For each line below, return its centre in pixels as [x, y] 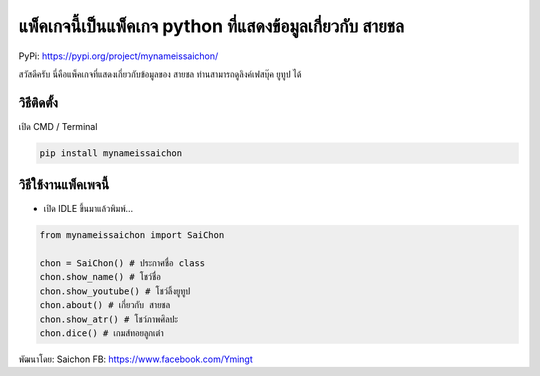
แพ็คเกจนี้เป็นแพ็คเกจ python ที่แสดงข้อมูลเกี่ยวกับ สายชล [211, 26]
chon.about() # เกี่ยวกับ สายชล [105, 305]
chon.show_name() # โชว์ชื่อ [100, 277]
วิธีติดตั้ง [38, 102]
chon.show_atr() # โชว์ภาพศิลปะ [109, 319]
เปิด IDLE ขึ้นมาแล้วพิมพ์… [88, 209]
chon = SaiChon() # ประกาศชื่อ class [122, 263]
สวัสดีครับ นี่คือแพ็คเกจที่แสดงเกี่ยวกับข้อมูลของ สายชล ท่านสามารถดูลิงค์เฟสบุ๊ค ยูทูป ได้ [160, 74]
